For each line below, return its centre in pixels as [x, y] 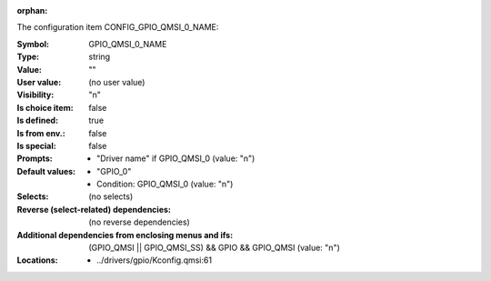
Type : [28, 57]
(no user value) [117, 82]
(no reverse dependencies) [139, 222]
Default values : [46, 171]
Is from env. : [41, 133]
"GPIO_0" [114, 171]
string [100, 57]
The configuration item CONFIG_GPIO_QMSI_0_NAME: [118, 27]
